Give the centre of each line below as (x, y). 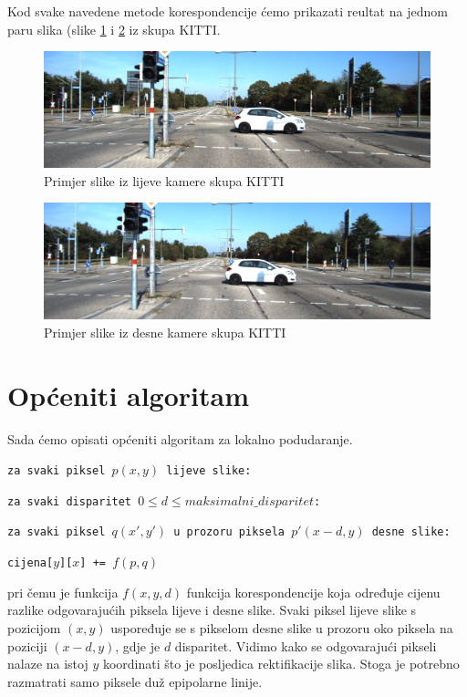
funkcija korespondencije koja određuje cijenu (313, 592)
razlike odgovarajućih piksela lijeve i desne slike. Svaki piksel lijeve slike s (212, 610)
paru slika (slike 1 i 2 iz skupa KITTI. (114, 29)
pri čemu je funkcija (63, 592)
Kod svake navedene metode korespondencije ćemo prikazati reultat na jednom (228, 11)
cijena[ (31, 563)
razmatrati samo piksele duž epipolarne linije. (135, 681)
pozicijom (34, 627)
